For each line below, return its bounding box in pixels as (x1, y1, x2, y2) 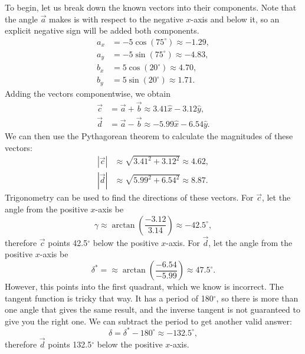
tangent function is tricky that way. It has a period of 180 (5, 291, 214, 304)
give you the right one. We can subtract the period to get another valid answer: (5, 314, 292, 327)
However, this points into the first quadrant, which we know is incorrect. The (5, 280, 284, 293)
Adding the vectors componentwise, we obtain (5, 87, 170, 99)
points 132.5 (48, 338, 92, 350)
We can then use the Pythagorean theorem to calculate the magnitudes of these (5, 129, 293, 142)
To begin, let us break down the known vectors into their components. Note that (5, 1, 297, 13)
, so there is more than (216, 291, 299, 304)
